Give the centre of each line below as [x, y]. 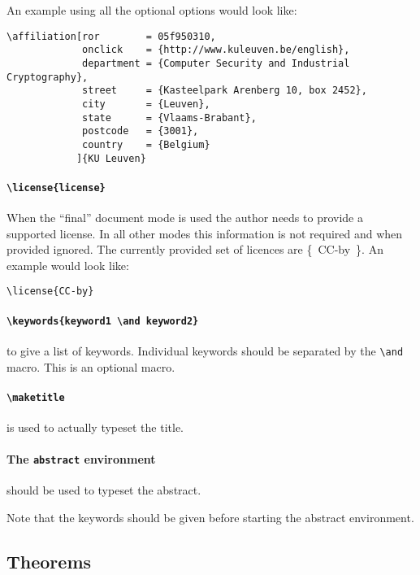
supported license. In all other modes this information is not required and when [205, 233]
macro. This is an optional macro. [91, 366]
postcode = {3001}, [141, 131]
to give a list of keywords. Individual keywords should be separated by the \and [205, 350]
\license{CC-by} [50, 292]
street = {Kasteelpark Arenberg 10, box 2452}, [225, 91]
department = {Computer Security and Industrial [216, 63]
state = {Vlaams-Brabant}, [169, 118]
